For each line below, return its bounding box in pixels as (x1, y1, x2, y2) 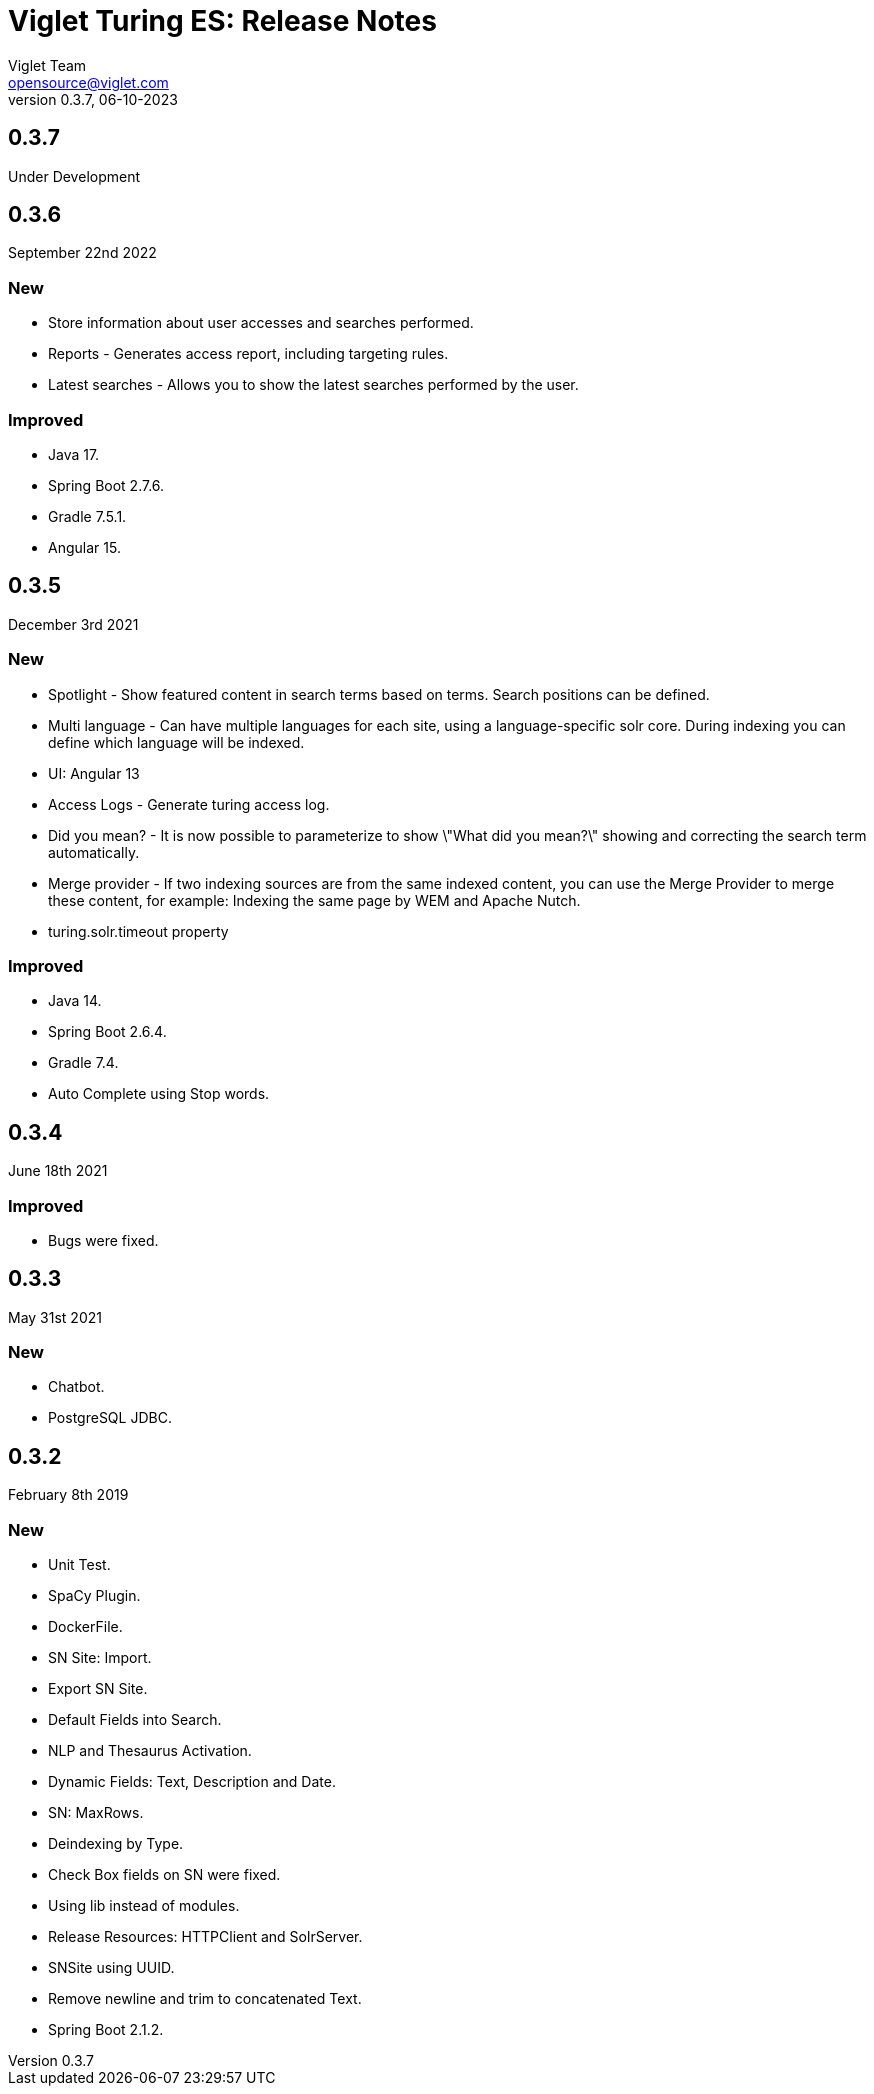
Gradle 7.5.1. (48, 507, 127, 525)
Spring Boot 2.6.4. (48, 1023, 167, 1041)
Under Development (8, 167, 141, 185)
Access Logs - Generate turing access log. (48, 795, 330, 813)
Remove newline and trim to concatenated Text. (48, 1990, 362, 2008)
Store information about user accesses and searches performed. (48, 314, 474, 332)
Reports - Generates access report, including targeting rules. (48, 345, 449, 363)
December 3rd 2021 (8, 615, 139, 633)
